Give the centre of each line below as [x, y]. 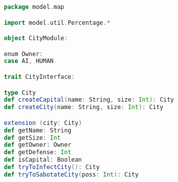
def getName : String [38, 130]
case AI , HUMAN [29, 61]
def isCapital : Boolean [43, 160]
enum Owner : [23, 54]
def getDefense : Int [38, 152]
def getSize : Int [32, 138]
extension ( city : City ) [43, 123]
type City [20, 92]
